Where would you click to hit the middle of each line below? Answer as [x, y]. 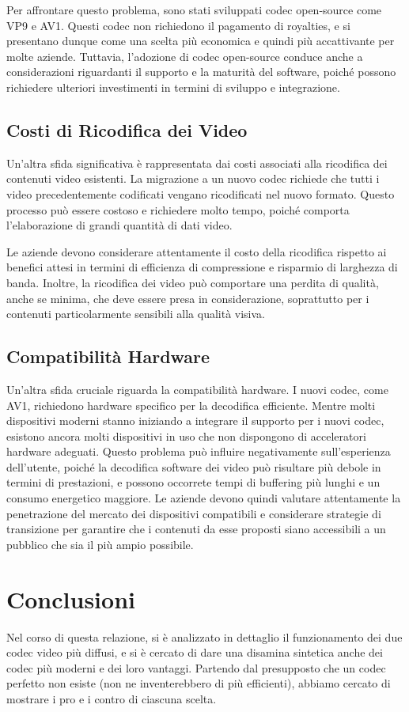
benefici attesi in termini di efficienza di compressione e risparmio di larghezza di [202, 267]
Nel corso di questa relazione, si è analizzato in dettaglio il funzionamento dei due [204, 636]
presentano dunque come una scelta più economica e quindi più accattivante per [201, 41]
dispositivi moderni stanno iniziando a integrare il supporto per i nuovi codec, [195, 420]
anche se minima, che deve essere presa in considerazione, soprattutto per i [188, 298]
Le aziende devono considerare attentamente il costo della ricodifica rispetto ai [197, 251]
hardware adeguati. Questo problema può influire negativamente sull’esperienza [199, 451]
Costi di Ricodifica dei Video [127, 129]
